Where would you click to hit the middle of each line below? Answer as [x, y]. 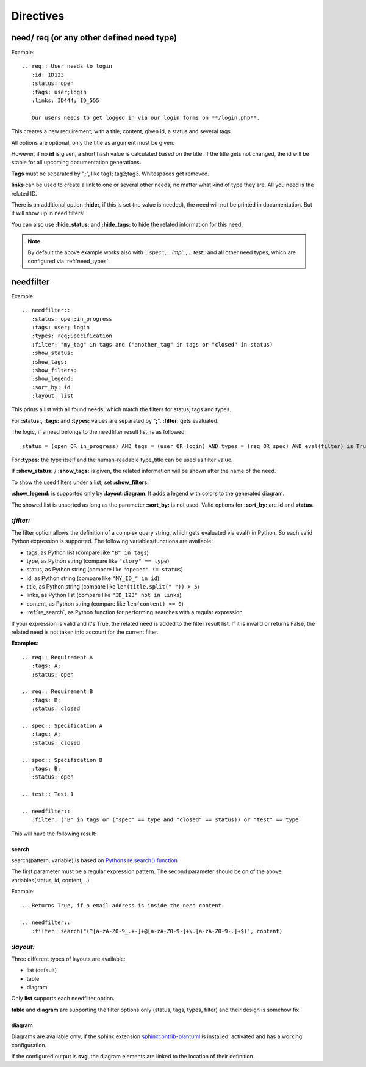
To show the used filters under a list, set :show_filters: [80, 482]
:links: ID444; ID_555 [66, 101]
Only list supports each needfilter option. [63, 999]
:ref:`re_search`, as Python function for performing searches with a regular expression [135, 612]
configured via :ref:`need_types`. [69, 261]
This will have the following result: [54, 834]
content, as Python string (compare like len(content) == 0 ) [105, 603]
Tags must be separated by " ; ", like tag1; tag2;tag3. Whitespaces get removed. [110, 174]
